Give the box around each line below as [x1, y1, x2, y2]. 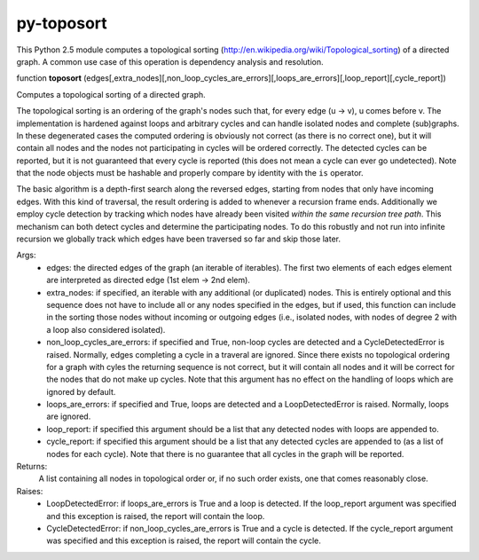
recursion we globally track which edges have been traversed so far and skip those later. [16, 233, 342, 244]
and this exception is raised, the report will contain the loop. [46, 510, 265, 521]
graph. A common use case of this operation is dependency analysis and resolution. [16, 56, 324, 67]
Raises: [16, 485, 43, 496]
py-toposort [16, 13, 108, 33]
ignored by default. [46, 386, 116, 397]
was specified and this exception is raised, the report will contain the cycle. [46, 535, 321, 546]
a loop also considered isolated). [46, 324, 166, 335]
